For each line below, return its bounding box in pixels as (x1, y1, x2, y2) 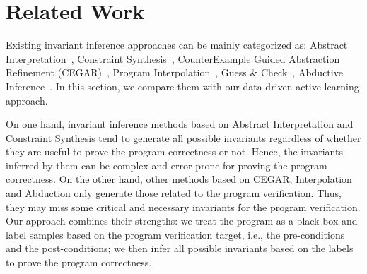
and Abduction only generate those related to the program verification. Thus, (6, 186, 342, 201)
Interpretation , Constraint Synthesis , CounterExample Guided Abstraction (6, 51, 340, 66)
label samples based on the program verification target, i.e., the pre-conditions (6, 227, 345, 242)
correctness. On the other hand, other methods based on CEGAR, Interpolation (6, 172, 352, 186)
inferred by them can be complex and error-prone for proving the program (6, 157, 327, 172)
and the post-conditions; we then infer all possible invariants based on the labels (6, 241, 354, 256)
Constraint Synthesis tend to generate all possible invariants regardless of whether (6, 130, 361, 145)
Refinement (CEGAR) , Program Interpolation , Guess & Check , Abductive (6, 65, 343, 80)
